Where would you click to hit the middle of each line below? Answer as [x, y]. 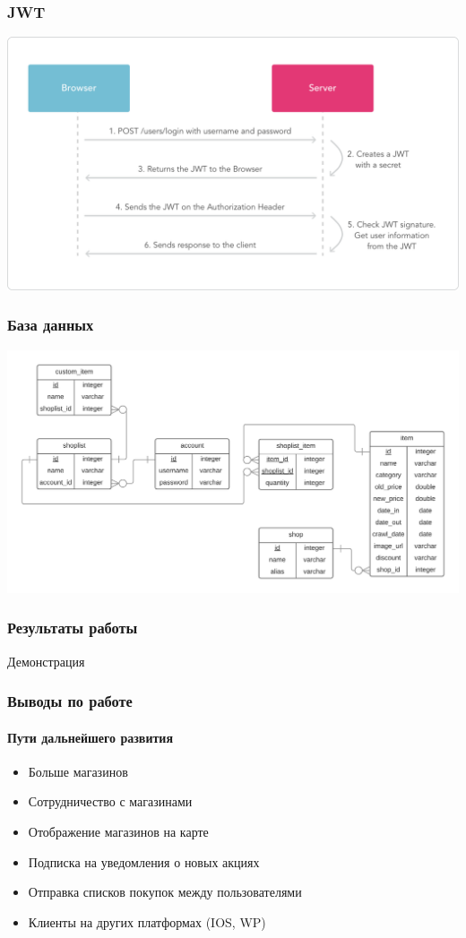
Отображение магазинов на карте [118, 831]
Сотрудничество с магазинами [110, 801]
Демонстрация [46, 661]
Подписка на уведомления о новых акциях [144, 861]
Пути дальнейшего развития [90, 737]
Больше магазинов [78, 771]
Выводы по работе [70, 701]
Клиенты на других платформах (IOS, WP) [147, 921]
